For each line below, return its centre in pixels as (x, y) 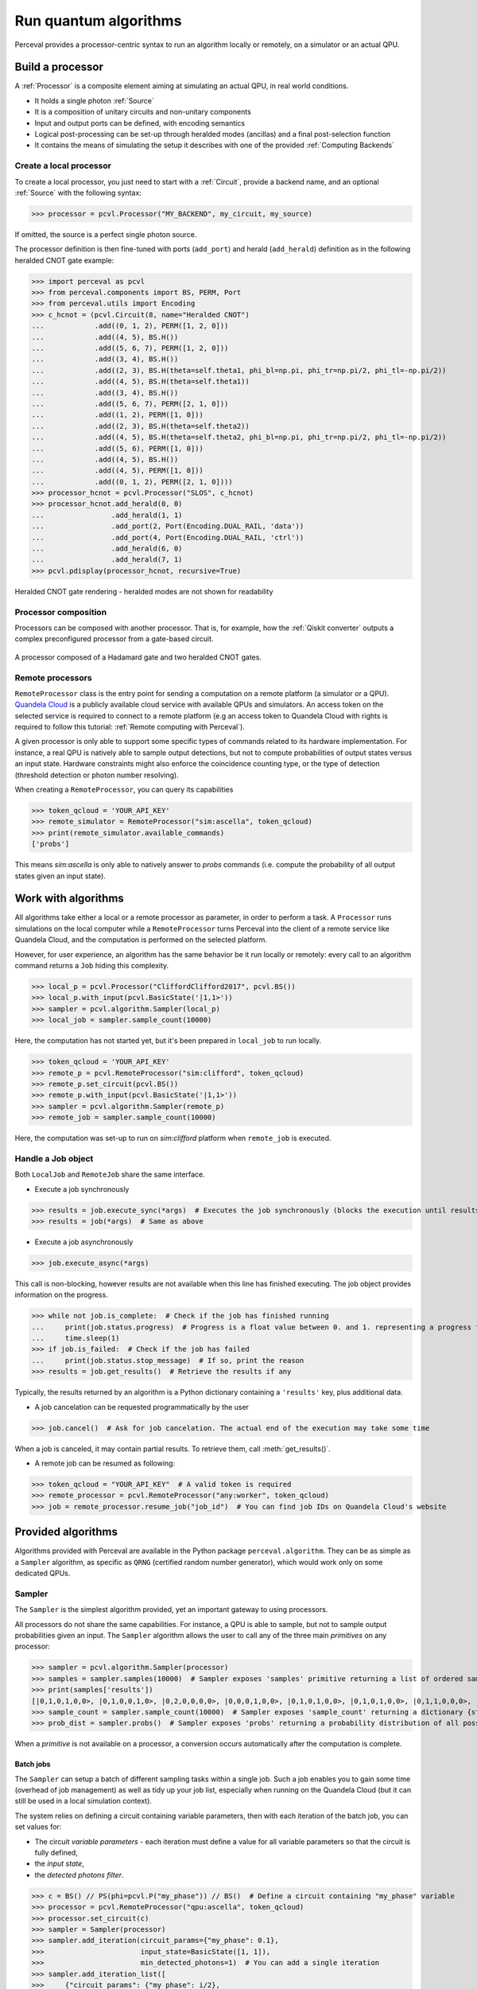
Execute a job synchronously (82, 1189)
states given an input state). (60, 876)
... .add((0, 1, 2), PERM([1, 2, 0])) (130, 326)
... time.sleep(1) (76, 1338)
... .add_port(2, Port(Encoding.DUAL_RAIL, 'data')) (168, 526)
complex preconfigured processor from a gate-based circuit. (114, 639)
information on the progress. (62, 1295)
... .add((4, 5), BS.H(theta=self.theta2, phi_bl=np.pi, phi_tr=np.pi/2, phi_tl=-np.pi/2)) (239, 437)
